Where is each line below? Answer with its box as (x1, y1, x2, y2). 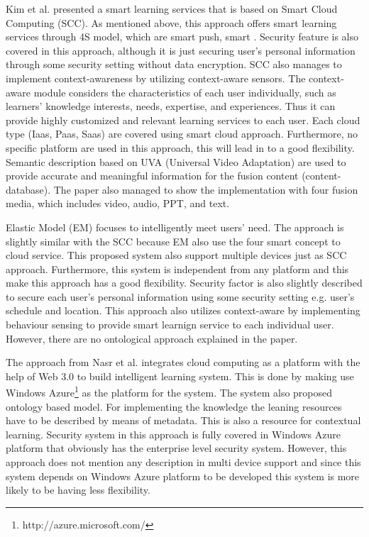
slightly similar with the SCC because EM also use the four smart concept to (6, 233, 341, 248)
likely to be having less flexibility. (6, 482, 150, 497)
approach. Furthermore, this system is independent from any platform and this (6, 261, 349, 276)
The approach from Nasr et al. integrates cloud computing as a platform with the (6, 355, 360, 370)
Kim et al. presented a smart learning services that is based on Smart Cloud (6, 1, 338, 16)
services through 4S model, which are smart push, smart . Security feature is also (6, 29, 359, 44)
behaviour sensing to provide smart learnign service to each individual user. (6, 317, 334, 332)
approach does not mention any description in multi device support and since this (6, 455, 361, 470)
